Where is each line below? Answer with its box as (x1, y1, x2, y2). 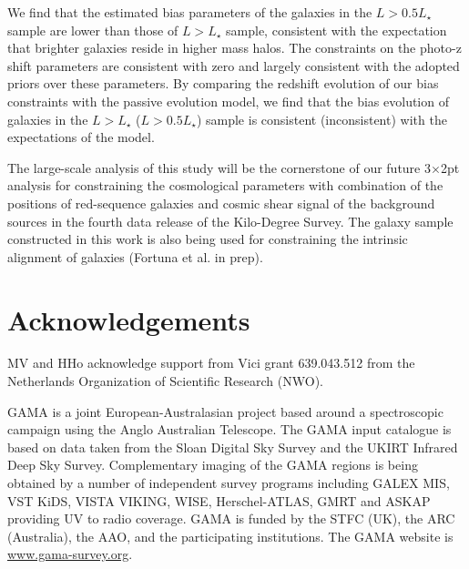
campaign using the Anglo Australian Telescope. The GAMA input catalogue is (7, 420, 452, 439)
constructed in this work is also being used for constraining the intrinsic (7, 229, 408, 249)
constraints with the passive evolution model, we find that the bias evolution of (7, 91, 449, 110)
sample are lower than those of (7, 20, 178, 39)
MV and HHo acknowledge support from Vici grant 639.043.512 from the (7, 353, 415, 372)
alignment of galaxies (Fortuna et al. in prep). (7, 247, 263, 266)
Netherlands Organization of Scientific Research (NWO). (7, 371, 323, 391)
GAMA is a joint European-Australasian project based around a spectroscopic (7, 401, 444, 421)
